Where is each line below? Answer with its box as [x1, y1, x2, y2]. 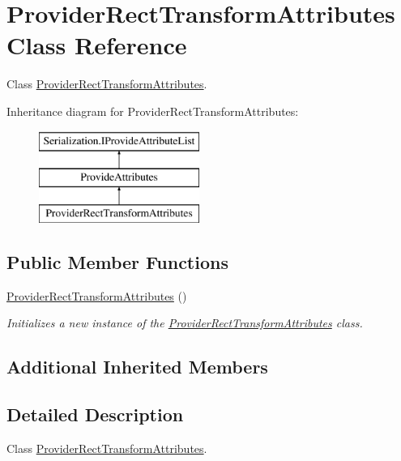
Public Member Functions [6, 249, 228, 274]
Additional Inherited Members [6, 354, 268, 379]
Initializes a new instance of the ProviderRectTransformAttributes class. [6, 314, 363, 331]
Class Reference [6, 28, 187, 62]
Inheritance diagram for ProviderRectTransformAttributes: [6, 102, 299, 119]
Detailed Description [6, 402, 184, 427]
